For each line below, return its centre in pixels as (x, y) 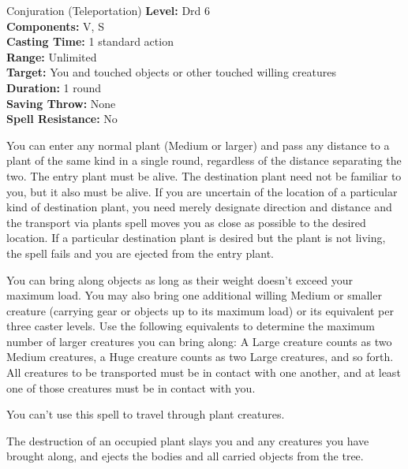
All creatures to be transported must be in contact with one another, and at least (204, 372)
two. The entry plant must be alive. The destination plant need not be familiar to (204, 175)
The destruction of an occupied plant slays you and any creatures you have (188, 440)
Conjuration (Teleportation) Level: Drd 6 (109, 10)
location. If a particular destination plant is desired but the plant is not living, (196, 238)
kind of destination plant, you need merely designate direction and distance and (199, 207)
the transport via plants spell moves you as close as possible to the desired (186, 222)
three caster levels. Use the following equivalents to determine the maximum (191, 326)
